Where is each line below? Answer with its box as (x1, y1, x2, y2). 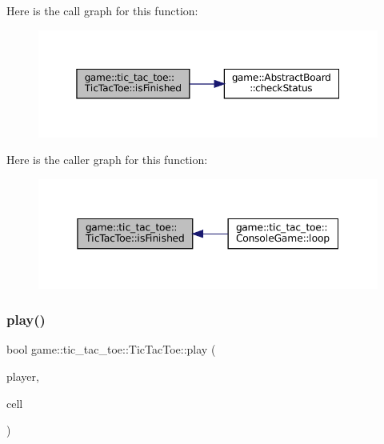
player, (6, 368, 39, 384)
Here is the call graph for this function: (6, 2, 198, 18)
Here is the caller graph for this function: (6, 151, 208, 168)
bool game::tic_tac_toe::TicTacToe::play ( (6, 341, 216, 358)
